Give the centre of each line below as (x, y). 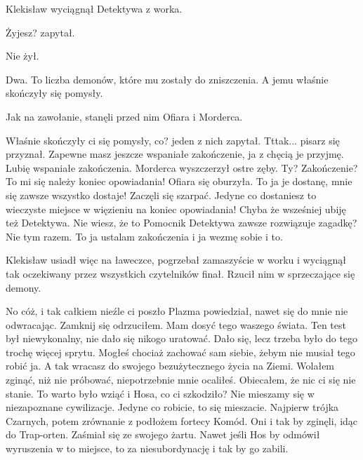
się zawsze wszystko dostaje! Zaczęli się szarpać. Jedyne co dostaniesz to (161, 195)
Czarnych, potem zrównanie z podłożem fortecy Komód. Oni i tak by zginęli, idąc (182, 420)
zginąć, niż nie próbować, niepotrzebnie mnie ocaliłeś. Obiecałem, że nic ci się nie (181, 380)
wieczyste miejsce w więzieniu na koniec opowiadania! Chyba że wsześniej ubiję (176, 209)
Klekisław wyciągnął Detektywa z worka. (94, 8)
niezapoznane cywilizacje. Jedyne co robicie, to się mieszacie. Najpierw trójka (172, 407)
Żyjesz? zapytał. (40, 32)
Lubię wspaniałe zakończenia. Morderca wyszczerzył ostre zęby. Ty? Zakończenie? (182, 167)
